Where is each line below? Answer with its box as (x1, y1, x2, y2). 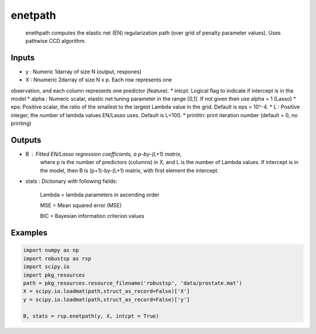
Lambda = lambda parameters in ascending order (40, 191, 160, 198)
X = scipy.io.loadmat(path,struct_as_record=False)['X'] (23, 288, 190, 295)
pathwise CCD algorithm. (25, 37, 86, 44)
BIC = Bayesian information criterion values (40, 213, 145, 220)
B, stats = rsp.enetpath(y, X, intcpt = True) (23, 312, 159, 319)
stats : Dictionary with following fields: (25, 178, 118, 185)
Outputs (11, 135, 42, 145)
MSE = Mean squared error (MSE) (40, 202, 122, 209)
